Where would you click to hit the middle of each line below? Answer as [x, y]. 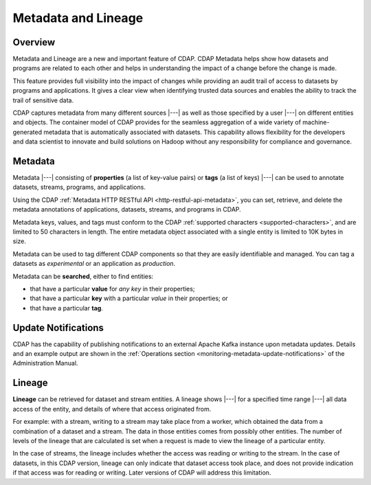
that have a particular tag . [66, 308]
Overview [34, 42]
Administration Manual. [45, 363]
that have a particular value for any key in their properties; [112, 289]
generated [27, 132]
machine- [316, 122]
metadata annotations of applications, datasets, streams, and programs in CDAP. [127, 210]
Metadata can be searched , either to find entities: [83, 276]
